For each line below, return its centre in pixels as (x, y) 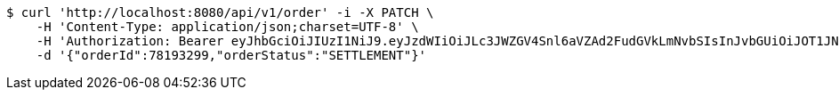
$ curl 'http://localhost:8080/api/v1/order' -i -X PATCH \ (220, 12)
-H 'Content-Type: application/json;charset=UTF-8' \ (227, 27)
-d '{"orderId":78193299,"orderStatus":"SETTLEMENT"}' (231, 55)
